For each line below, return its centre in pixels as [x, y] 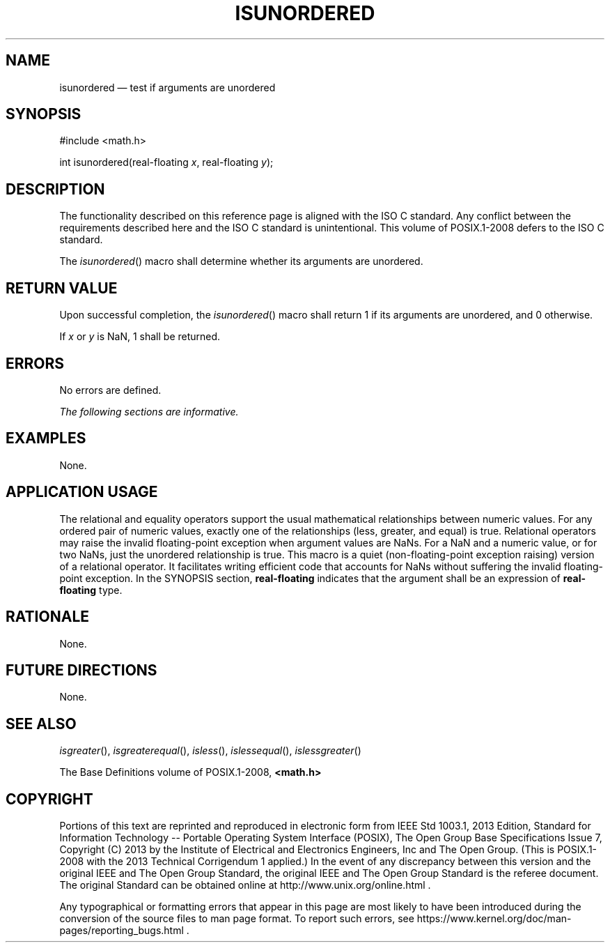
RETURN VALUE [62, 288]
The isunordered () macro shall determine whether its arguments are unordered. [241, 261]
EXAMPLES [46, 438]
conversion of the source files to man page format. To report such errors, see [237, 919]
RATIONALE [48, 617]
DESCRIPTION [55, 189]
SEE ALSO [41, 724]
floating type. [91, 590]
